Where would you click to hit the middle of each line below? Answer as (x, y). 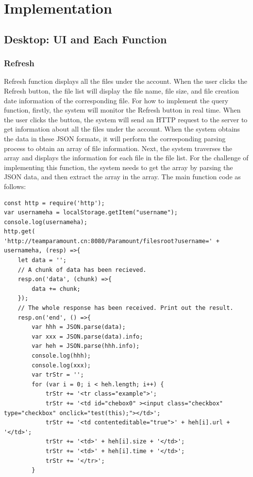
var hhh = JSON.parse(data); (79, 327)
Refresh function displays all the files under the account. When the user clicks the (126, 81)
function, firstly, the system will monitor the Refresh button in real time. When (122, 110)
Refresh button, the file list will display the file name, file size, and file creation (121, 90)
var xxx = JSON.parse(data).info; (87, 336)
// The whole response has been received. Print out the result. (126, 308)
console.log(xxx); (61, 365)
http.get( (20, 232)
